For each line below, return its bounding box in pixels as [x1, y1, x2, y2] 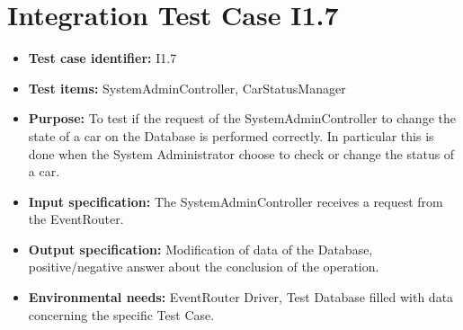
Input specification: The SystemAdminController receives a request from [28, 192, 443, 210]
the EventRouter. [28, 210, 124, 228]
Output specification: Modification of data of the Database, [28, 239, 373, 258]
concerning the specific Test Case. [28, 305, 215, 324]
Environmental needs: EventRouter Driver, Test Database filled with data [28, 288, 454, 307]
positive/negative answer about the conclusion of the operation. [28, 257, 379, 276]
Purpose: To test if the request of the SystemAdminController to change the [28, 109, 456, 128]
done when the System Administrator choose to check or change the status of [28, 144, 455, 163]
